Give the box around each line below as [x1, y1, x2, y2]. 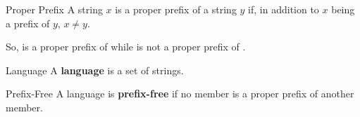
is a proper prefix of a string [115, 2, 237, 16]
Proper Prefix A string [6, 2, 103, 16]
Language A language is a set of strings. [6, 62, 184, 77]
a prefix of [6, 15, 50, 30]
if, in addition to [248, 2, 319, 16]
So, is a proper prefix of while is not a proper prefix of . [6, 39, 246, 54]
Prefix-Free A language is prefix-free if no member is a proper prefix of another [6, 86, 354, 101]
